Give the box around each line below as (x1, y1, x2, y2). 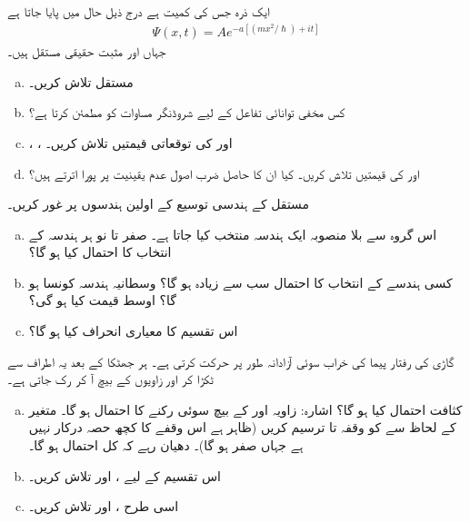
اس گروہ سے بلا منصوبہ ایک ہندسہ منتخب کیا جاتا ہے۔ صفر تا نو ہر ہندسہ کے (28, 224, 437, 243)
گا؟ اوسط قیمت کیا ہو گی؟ (28, 291, 176, 310)
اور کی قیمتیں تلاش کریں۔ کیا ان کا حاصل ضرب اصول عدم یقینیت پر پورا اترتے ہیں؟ (28, 163, 420, 182)
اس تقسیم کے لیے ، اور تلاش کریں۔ (28, 466, 221, 485)
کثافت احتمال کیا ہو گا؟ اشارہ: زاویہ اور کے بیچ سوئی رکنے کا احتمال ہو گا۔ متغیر (28, 399, 463, 419)
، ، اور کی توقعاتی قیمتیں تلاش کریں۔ (28, 133, 233, 152)
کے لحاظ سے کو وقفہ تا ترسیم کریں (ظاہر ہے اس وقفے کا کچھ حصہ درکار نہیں (28, 418, 456, 437)
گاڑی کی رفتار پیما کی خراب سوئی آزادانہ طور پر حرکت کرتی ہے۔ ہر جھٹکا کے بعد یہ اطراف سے (7, 351, 455, 370)
